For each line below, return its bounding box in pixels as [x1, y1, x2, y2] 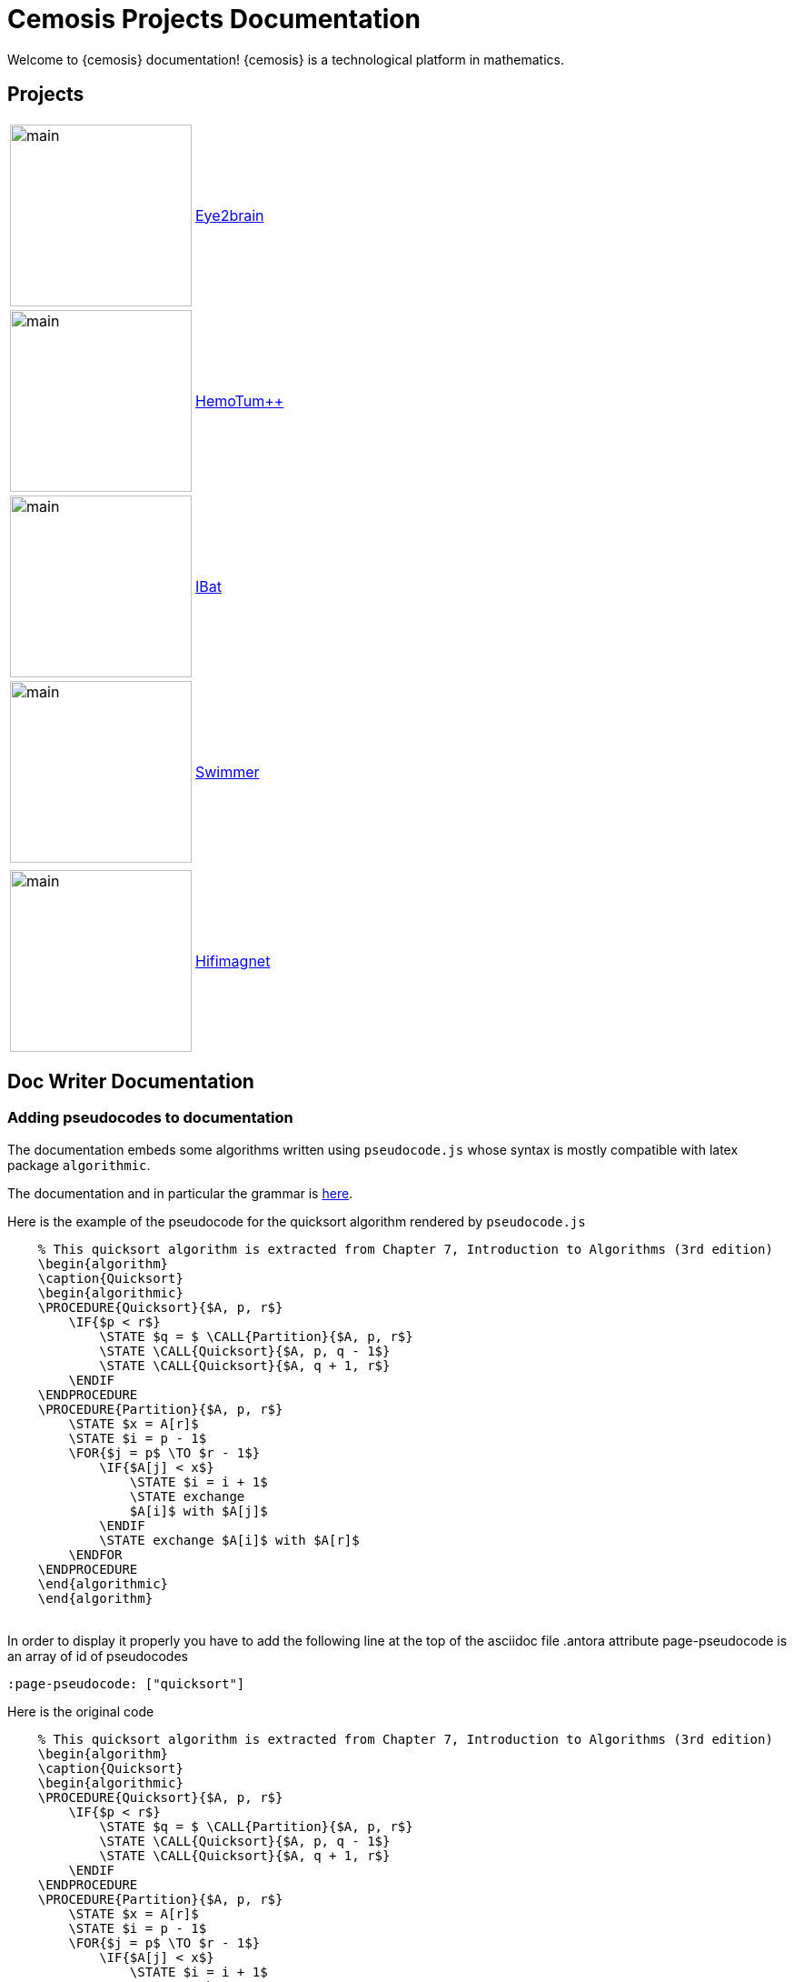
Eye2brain [195, 205, 264, 225]
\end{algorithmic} [37, 1576, 169, 1591]
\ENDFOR [68, 1547, 123, 1562]
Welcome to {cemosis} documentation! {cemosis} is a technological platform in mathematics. [7, 51, 564, 67]
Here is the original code [7, 1703, 154, 1719]
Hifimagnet [195, 951, 271, 970]
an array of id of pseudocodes [7, 1647, 188, 1664]
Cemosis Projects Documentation [7, 4, 421, 35]
